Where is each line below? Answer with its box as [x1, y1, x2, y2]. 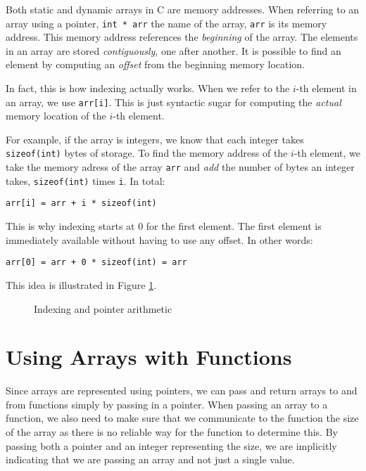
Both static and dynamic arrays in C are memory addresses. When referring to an [6, 2, 360, 16]
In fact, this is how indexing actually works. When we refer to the [6, 81, 290, 96]
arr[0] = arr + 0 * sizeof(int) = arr [6, 257, 187, 268]
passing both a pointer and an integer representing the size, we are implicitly [6, 438, 337, 453]
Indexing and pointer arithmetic [34, 301, 172, 316]
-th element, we [294, 146, 360, 160]
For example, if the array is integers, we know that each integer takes [6, 131, 304, 146]
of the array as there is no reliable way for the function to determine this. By [6, 425, 338, 439]
